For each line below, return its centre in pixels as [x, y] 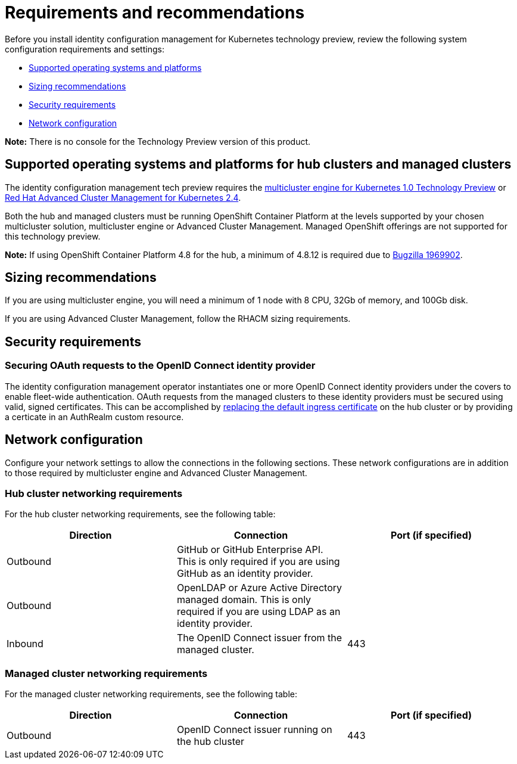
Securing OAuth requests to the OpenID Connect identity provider [160, 366]
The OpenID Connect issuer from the [259, 638]
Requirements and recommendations [155, 13]
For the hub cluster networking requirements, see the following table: [140, 514]
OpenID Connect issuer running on [254, 729]
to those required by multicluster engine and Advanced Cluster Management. [156, 473]
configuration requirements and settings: [85, 49]
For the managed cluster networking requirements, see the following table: [151, 694]
